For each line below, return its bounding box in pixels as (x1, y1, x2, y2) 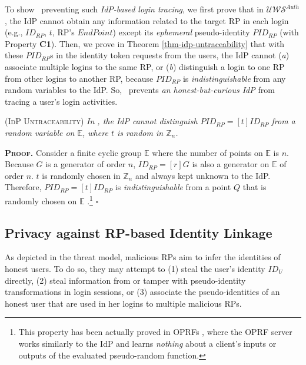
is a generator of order (45, 158, 126, 170)
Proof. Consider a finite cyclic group (5, 146, 142, 158)
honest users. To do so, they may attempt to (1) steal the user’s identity (5, 262, 265, 274)
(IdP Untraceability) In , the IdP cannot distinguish (5, 115, 198, 127)
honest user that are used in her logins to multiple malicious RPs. (5, 297, 242, 309)
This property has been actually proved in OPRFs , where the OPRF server (18, 326, 292, 338)
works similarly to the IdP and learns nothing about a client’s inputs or (18, 337, 277, 349)
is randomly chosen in (42, 169, 121, 181)
